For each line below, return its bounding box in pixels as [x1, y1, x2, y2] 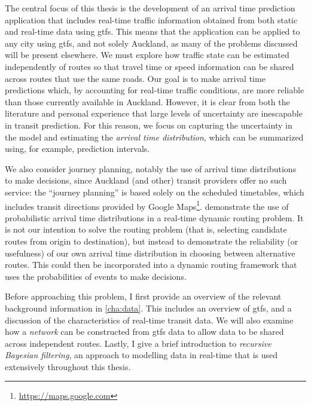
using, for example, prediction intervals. [5, 142, 150, 155]
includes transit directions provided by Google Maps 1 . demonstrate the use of [5, 198, 289, 212]
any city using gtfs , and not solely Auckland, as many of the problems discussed [5, 36, 298, 49]
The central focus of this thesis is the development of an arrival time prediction [5, 2, 295, 14]
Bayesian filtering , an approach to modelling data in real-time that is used [5, 349, 278, 361]
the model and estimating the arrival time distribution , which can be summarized [5, 130, 304, 143]
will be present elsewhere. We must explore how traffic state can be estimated [5, 48, 289, 61]
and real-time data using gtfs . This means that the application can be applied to [5, 25, 300, 38]
